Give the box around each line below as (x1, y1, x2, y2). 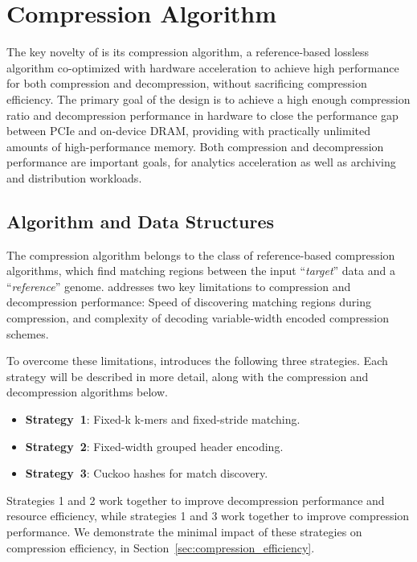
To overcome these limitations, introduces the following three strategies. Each (6, 352, 388, 369)
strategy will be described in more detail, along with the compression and (6, 367, 369, 384)
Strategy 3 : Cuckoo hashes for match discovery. (25, 465, 268, 482)
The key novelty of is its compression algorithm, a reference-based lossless (6, 43, 370, 60)
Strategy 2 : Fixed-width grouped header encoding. (25, 437, 284, 454)
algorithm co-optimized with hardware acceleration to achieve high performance (6, 59, 399, 76)
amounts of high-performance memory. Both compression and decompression (6, 137, 384, 154)
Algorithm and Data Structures (6, 208, 275, 233)
